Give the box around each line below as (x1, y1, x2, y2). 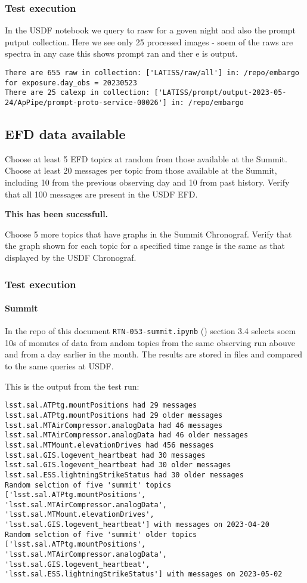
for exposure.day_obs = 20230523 (5, 78, 137, 87)
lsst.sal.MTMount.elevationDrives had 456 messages (5, 440, 214, 449)
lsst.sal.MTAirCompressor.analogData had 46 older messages (5, 431, 249, 440)
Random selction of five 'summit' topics (5, 480, 172, 489)
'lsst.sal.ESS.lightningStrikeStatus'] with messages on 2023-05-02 (5, 570, 283, 579)
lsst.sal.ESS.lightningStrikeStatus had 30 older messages (5, 470, 244, 479)
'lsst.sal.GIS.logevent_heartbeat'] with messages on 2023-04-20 (5, 520, 269, 529)
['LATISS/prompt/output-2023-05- (154, 88, 287, 97)
